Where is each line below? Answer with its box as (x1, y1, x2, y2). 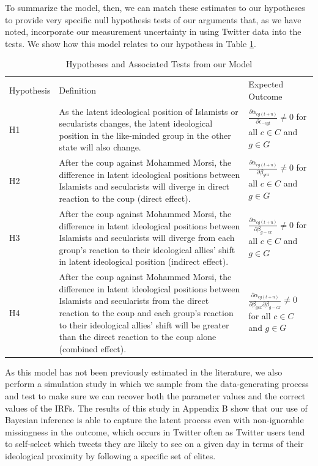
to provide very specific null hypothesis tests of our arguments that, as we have (5, 13, 301, 26)
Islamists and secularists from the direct (59, 294, 209, 307)
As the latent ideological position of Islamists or (59, 105, 239, 117)
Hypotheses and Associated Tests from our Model (65, 57, 253, 70)
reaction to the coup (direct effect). (59, 192, 191, 205)
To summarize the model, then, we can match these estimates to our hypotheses (5, 1, 305, 13)
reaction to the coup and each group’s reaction (59, 306, 234, 319)
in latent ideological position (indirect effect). (59, 255, 229, 268)
